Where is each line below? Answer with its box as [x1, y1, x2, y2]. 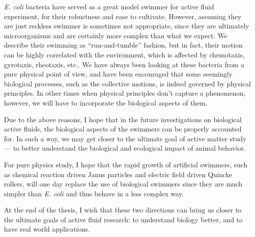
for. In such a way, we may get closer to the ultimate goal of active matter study [4, 133, 247, 143]
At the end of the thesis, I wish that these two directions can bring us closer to [4, 205, 242, 215]
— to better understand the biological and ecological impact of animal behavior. [4, 143, 246, 153]
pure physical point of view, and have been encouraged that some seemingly [4, 69, 233, 79]
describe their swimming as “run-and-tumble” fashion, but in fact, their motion [4, 40, 243, 50]
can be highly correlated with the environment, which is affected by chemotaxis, [4, 49, 245, 59]
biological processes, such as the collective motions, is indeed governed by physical [4, 78, 251, 88]
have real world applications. [4, 224, 90, 234]
